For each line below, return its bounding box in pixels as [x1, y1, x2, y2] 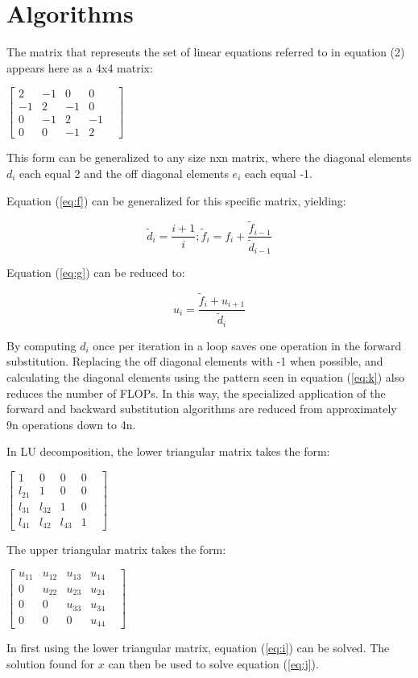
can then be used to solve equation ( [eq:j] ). [108, 655, 319, 672]
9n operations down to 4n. [6, 415, 136, 432]
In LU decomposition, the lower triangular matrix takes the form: [6, 443, 330, 460]
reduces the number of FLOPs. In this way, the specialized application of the [6, 384, 386, 401]
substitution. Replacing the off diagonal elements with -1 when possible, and [6, 353, 383, 370]
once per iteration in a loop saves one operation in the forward [93, 337, 402, 353]
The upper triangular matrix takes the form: [6, 541, 226, 558]
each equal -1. [244, 165, 312, 182]
